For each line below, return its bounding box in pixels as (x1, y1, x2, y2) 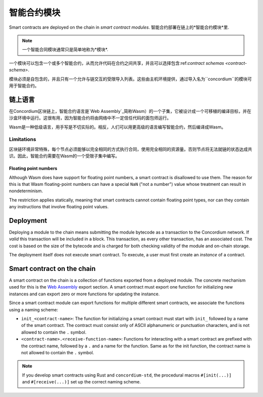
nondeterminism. (9, 188, 43, 194)
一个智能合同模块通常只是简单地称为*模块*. (22, 47, 109, 53)
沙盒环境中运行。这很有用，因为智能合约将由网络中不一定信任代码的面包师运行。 (9, 115, 171, 121)
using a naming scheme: (9, 307, 58, 312)
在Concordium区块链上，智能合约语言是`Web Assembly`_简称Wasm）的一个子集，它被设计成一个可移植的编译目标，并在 (9, 108, 252, 114)
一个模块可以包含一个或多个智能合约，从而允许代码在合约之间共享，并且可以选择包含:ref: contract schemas (9, 60, 224, 66)
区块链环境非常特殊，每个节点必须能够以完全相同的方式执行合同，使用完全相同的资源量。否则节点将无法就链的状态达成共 (9, 146, 252, 152)
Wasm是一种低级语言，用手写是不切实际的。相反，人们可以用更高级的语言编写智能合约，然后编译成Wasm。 (9, 124, 226, 130)
